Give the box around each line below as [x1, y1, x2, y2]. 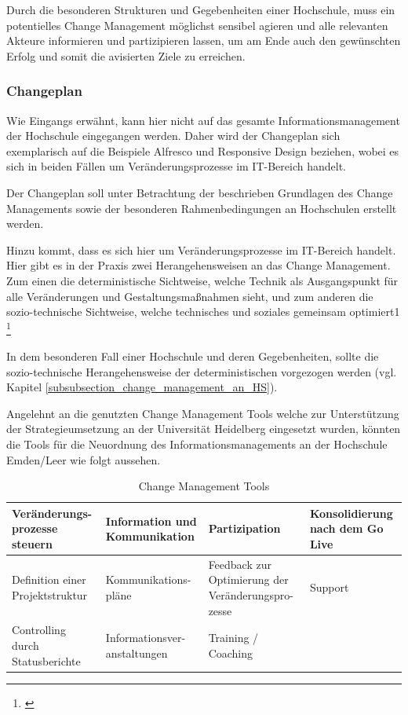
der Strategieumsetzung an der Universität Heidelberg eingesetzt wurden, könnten [6, 420, 401, 437]
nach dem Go [309, 520, 384, 537]
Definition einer [12, 571, 86, 588]
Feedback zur [208, 555, 271, 572]
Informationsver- [105, 629, 186, 646]
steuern [12, 535, 53, 552]
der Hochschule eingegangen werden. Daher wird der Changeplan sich [6, 127, 341, 144]
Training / [208, 629, 259, 646]
